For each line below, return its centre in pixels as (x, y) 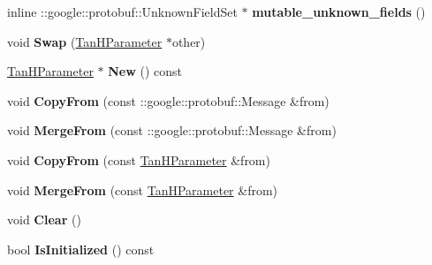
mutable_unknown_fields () (339, 11)
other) (189, 41)
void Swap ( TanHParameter (85, 41)
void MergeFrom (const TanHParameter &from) (143, 189)
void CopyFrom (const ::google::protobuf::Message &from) (168, 100)
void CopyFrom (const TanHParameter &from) (139, 159)
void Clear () (44, 220)
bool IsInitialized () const (81, 249)
